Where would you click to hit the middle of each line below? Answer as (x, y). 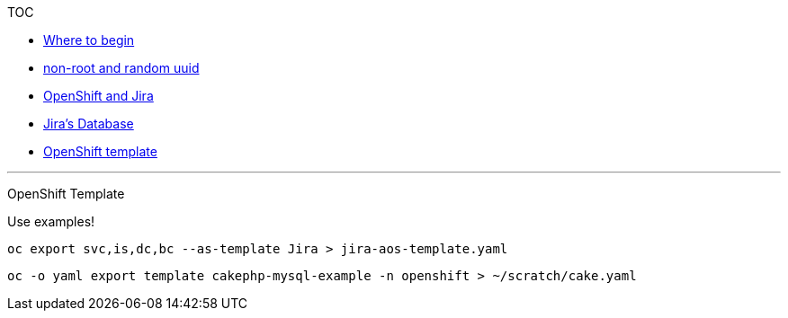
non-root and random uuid (121, 68)
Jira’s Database (89, 124)
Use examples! (51, 221)
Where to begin (89, 40)
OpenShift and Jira (98, 96)
